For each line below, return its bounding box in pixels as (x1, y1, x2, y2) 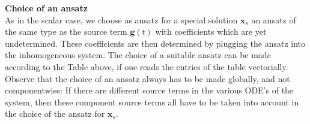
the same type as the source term (5, 25, 127, 38)
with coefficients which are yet (155, 25, 267, 38)
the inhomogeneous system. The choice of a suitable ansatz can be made (5, 49, 271, 61)
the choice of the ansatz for (5, 107, 105, 120)
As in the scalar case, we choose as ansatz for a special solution (5, 13, 238, 26)
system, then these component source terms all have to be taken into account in (5, 95, 299, 108)
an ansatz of (251, 13, 296, 26)
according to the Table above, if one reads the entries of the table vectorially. (5, 60, 288, 72)
